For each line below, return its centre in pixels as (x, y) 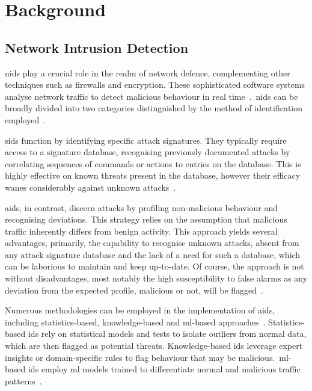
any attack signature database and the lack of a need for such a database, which (153, 254)
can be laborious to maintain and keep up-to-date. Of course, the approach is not (154, 266)
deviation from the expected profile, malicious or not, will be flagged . (134, 290)
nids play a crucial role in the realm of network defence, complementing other (148, 72)
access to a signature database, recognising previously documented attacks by (148, 152)
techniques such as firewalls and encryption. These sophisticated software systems (155, 85)
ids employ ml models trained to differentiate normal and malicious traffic (164, 369)
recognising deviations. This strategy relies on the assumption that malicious (146, 219)
